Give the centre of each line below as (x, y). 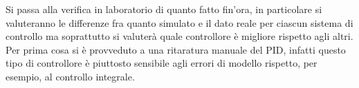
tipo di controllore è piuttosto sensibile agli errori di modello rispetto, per (162, 63)
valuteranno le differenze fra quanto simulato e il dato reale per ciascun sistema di (179, 22)
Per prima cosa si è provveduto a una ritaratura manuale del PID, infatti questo (176, 49)
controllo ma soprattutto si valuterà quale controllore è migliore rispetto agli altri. (179, 36)
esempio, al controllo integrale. (70, 76)
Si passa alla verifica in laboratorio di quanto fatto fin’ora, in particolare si (164, 9)
